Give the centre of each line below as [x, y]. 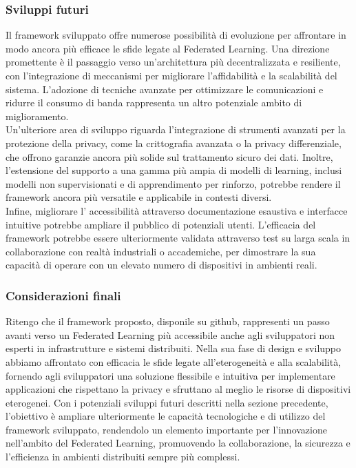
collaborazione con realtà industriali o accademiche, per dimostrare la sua [161, 251]
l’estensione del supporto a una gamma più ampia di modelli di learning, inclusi [174, 170]
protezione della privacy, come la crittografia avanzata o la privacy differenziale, [174, 143]
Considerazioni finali [63, 295]
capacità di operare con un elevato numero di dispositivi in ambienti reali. [161, 265]
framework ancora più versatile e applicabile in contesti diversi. [139, 197]
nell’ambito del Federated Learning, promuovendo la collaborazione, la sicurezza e [178, 443]
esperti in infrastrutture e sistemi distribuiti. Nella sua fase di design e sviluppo [174, 348]
